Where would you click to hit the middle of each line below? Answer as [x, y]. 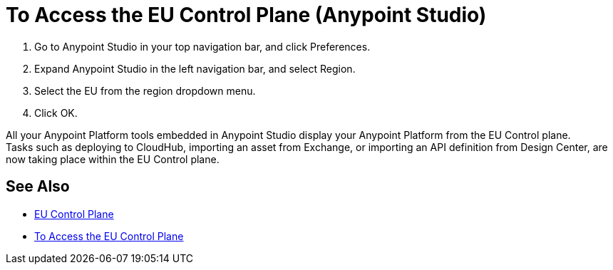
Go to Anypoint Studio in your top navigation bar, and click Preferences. [202, 46]
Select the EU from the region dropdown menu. [145, 90]
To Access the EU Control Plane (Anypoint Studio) [246, 15]
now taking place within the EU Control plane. [113, 159]
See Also [38, 187]
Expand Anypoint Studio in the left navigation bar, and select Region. [195, 68]
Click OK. [56, 113]
